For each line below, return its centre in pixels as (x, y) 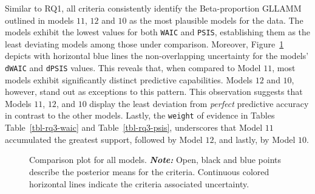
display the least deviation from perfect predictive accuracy (199, 103)
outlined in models (39, 20)
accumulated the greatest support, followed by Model (104, 139)
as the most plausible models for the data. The (216, 20)
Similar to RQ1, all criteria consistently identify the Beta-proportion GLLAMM (153, 8)
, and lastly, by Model (255, 139)
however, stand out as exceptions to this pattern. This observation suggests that (154, 92)
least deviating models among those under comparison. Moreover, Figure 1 (144, 43)
